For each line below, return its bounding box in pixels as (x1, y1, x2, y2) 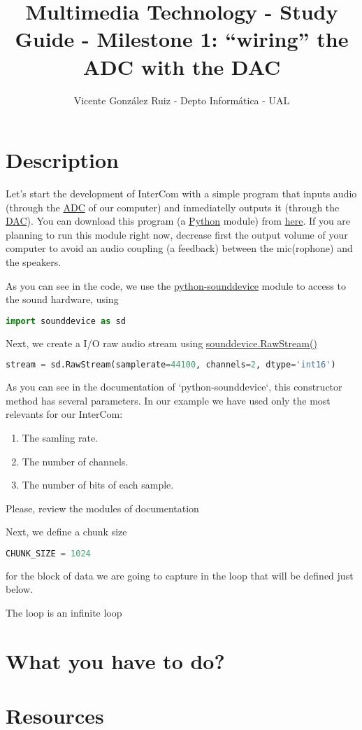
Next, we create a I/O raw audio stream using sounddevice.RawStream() (6, 335, 317, 350)
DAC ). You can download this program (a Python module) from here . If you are (6, 213, 351, 228)
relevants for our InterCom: (6, 407, 123, 421)
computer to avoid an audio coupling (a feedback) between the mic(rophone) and (6, 241, 353, 255)
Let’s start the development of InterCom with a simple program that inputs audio (6, 186, 357, 201)
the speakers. (6, 255, 61, 269)
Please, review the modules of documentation (6, 500, 199, 515)
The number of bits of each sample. (22, 477, 174, 492)
